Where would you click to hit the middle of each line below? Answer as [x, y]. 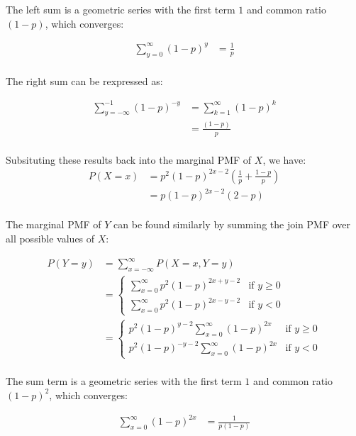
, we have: [284, 159]
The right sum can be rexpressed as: [84, 80]
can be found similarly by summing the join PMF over [232, 224]
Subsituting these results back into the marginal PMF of [129, 159]
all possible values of [50, 238]
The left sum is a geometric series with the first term [121, 9]
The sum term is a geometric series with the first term [124, 381]
